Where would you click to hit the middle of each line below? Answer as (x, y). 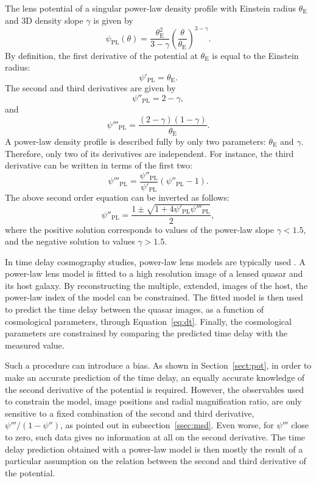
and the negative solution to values (70, 241)
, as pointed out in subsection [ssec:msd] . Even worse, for (167, 425)
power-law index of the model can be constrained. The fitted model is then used (154, 297)
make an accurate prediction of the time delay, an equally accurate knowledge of (155, 377)
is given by (113, 20)
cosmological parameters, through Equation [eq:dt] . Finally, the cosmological (148, 321)
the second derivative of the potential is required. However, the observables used (154, 389)
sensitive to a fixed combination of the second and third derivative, (130, 413)
